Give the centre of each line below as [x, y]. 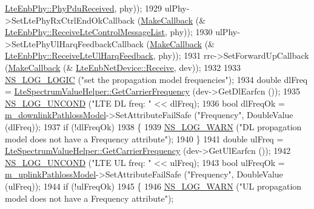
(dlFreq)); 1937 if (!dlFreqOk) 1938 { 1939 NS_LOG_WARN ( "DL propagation [153, 126]
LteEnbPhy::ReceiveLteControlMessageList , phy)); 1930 [109, 32]
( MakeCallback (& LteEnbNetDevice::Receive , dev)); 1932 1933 [123, 67]
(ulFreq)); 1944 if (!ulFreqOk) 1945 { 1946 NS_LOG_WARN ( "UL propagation [153, 186]
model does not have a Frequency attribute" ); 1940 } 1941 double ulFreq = [144, 138]
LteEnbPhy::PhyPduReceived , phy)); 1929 [84, 8]
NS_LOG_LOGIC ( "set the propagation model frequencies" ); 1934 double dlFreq [156, 79]
